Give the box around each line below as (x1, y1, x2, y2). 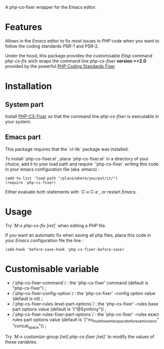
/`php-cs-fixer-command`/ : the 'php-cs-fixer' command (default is (12, 280, 149, 286)
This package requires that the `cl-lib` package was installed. (5, 146, 129, 152)
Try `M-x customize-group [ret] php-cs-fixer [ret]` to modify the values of (5, 334, 155, 340)
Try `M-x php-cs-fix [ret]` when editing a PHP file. (5, 222, 106, 228)
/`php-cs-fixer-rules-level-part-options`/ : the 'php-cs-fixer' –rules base (12, 300, 159, 306)
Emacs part (5, 133, 41, 142)
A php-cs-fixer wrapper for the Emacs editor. (5, 4, 97, 10)
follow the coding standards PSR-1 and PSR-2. (5, 43, 99, 49)
